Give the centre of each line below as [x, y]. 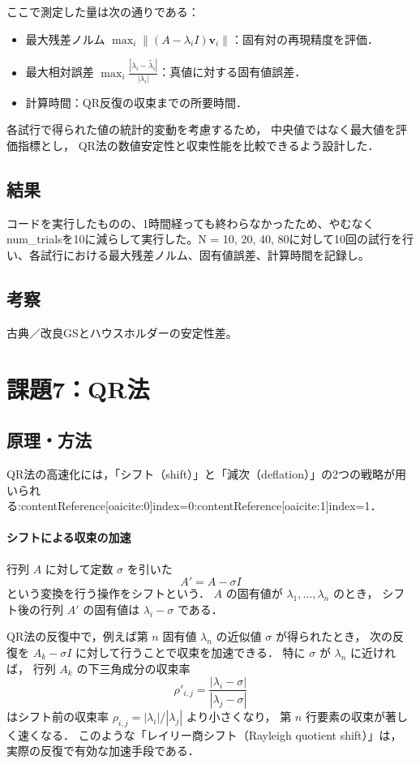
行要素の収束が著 [351, 716]
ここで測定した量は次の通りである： [103, 11]
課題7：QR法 [78, 388]
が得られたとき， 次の [334, 636]
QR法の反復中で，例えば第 [77, 636]
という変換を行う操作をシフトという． [108, 593]
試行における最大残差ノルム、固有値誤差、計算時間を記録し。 [205, 254]
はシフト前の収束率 [58, 716]
